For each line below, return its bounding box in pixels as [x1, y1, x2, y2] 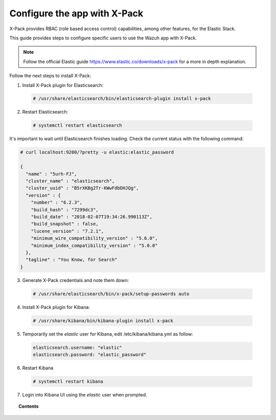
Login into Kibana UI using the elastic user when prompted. [22, 391, 148, 397]
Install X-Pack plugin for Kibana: [22, 304, 90, 310]
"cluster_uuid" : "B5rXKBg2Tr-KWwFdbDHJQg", [26, 185, 139, 191]
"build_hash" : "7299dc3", [31, 207, 99, 212]
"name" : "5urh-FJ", [26, 171, 77, 176]
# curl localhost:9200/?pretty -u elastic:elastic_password [20, 149, 174, 156]
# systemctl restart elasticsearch [33, 123, 122, 128]
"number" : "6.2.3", [31, 200, 83, 206]
